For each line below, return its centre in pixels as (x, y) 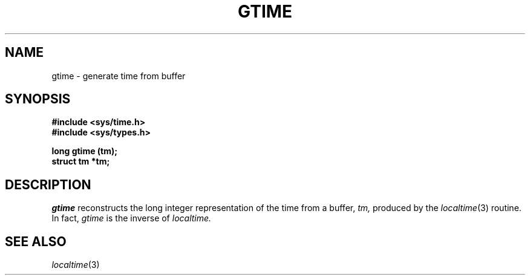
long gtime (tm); (85, 151)
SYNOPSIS (38, 99)
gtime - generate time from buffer (119, 76)
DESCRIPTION (48, 184)
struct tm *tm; (81, 161)
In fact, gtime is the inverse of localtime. (132, 218)
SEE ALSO (36, 241)
